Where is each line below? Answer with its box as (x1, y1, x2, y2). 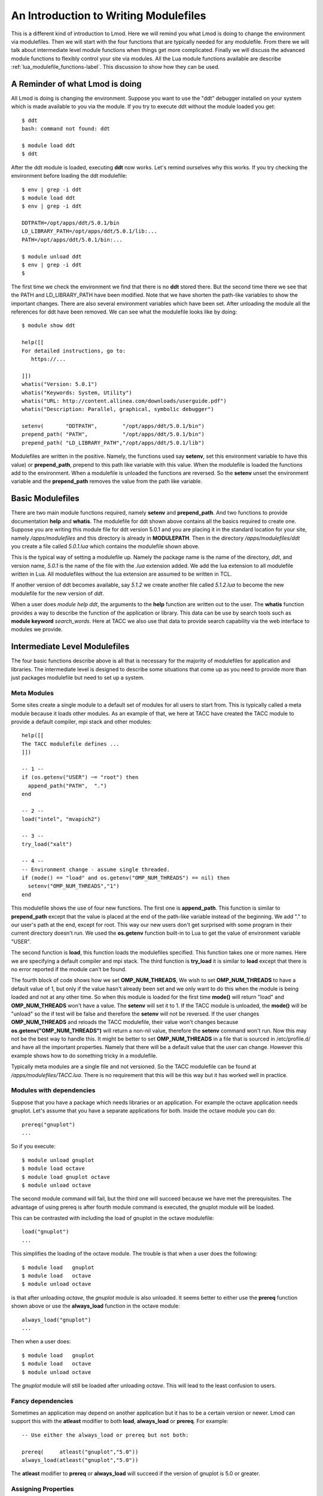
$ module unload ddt (22, 253, 82, 260)
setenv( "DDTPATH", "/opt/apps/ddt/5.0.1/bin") (22, 422, 205, 430)
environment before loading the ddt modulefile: (11, 172, 128, 180)
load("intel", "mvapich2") (22, 816, 101, 823)
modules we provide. (11, 626, 63, 633)
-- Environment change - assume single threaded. (22, 866, 170, 873)
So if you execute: (11, 1143, 56, 1150)
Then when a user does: (11, 1338, 71, 1345)
